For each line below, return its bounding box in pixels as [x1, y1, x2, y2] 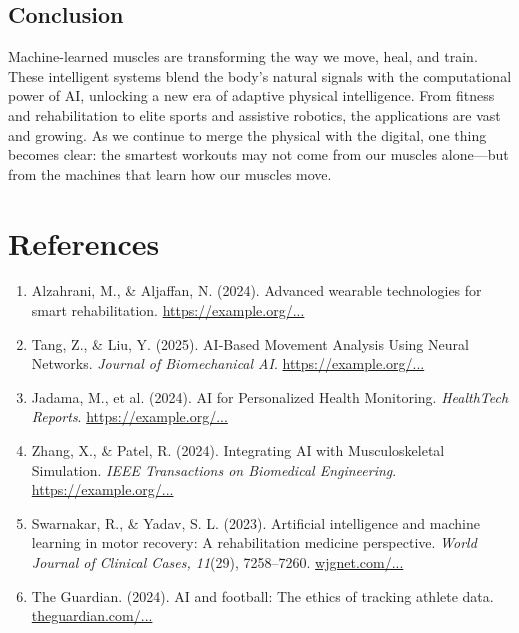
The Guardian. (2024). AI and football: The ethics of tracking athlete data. [31, 585, 494, 606]
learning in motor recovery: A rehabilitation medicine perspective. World [31, 532, 477, 553]
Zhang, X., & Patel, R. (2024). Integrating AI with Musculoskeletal [31, 440, 445, 461]
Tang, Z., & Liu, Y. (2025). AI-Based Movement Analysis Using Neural [31, 333, 469, 354]
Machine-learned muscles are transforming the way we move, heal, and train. [8, 46, 478, 67]
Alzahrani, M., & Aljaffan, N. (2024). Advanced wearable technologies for [31, 280, 482, 301]
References [8, 222, 160, 263]
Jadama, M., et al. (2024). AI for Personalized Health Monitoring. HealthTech [31, 386, 509, 407]
